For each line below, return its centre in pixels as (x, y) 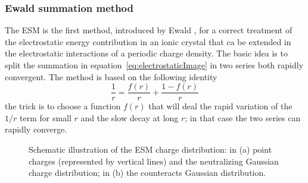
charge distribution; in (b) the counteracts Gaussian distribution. (147, 173)
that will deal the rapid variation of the (220, 106)
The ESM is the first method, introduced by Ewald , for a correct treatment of (149, 30)
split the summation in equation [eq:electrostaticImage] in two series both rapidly (154, 65)
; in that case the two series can (243, 117)
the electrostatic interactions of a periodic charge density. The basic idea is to (146, 53)
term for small (45, 117)
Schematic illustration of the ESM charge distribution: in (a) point (150, 149)
